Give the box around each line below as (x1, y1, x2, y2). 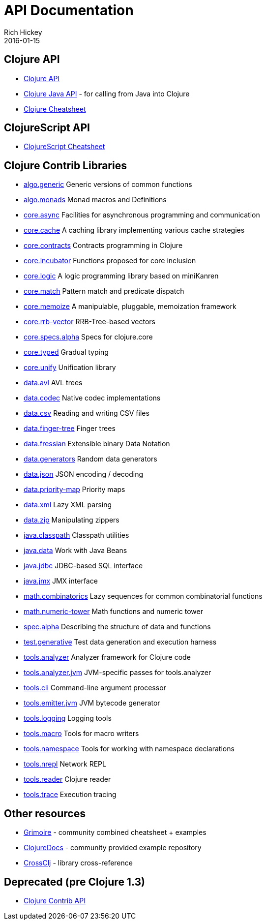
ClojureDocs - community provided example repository (24, 843, 202, 852)
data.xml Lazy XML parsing (24, 500, 112, 509)
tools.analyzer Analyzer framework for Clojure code (24, 653, 191, 662)
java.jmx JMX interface (24, 577, 98, 585)
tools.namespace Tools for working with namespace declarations (24, 744, 235, 753)
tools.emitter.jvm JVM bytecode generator (24, 699, 160, 708)
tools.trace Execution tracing (24, 790, 117, 799)
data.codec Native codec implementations (24, 394, 161, 402)
